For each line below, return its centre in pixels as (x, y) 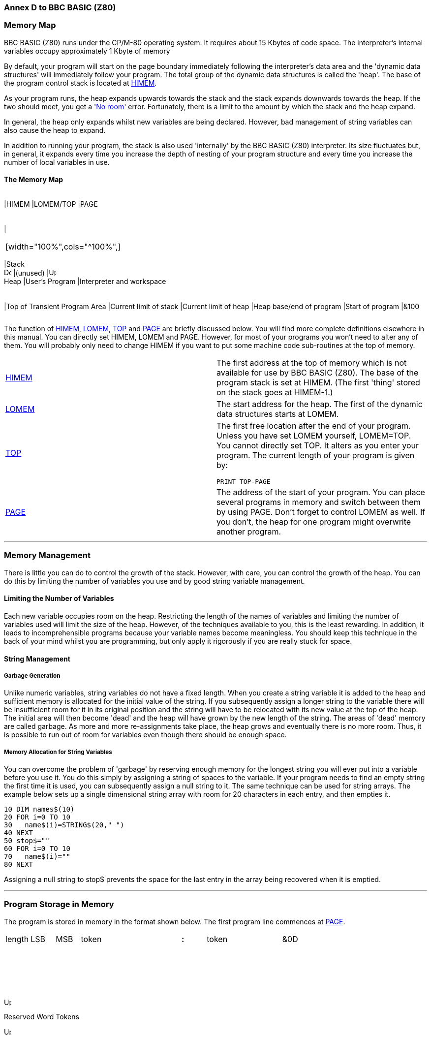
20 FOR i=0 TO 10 (37, 817)
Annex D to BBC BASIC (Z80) (60, 7)
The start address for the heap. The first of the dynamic (320, 404)
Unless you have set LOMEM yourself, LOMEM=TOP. (314, 435)
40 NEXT (19, 833)
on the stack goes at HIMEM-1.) (275, 392)
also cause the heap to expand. (55, 130)
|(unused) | (31, 273)
